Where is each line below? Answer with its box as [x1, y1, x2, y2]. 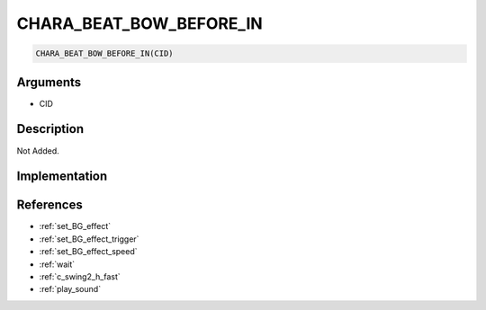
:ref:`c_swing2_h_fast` [39, 271, 121, 282]
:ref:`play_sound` [39, 284, 102, 295]
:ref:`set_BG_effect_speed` [39, 246, 139, 257]
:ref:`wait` [39, 259, 76, 270]
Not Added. [16, 145, 60, 156]
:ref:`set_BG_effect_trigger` [39, 234, 139, 244]
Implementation [16, 169, 108, 184]
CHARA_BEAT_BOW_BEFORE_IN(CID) [35, 49, 175, 58]
